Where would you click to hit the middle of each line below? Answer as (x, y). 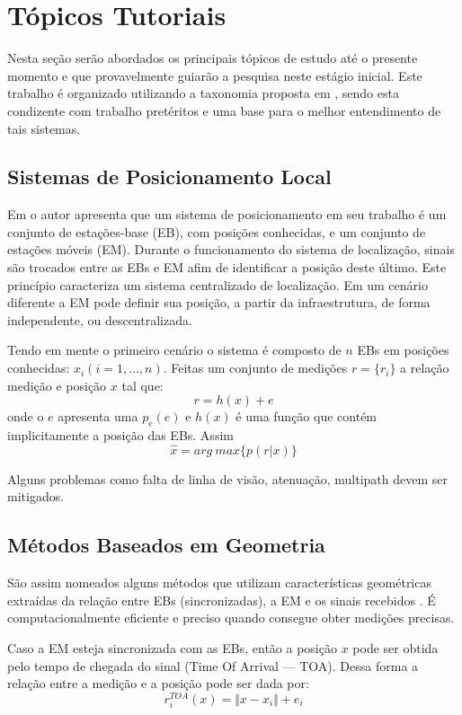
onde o (26, 416)
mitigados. (36, 496)
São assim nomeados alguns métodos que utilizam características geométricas (219, 583)
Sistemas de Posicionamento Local (169, 177)
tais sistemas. (44, 128)
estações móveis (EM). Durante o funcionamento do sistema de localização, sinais (231, 249)
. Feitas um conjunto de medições (255, 368)
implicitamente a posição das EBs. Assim (120, 435)
